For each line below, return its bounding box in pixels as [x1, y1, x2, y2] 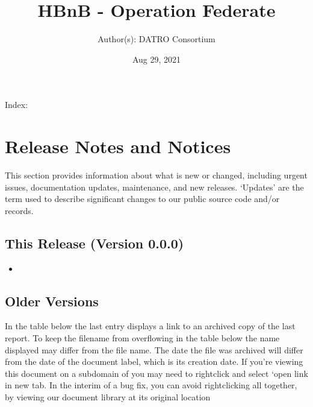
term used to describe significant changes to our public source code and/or [5, 192, 280, 205]
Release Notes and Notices [5, 134, 231, 159]
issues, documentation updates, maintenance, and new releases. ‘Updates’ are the [5, 180, 304, 193]
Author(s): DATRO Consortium [98, 33, 215, 45]
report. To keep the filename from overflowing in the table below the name [5, 332, 280, 344]
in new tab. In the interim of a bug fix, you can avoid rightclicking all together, [5, 379, 297, 391]
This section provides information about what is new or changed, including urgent [5, 169, 308, 181]
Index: [5, 98, 28, 111]
